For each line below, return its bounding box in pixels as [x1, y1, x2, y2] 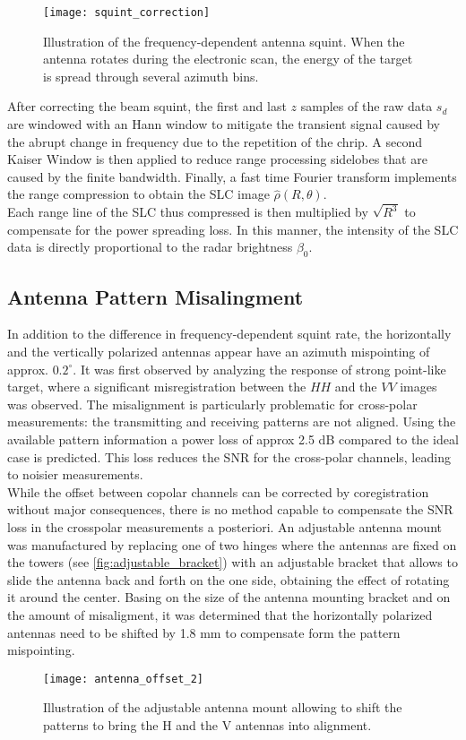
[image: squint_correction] [43, 6, 211, 19]
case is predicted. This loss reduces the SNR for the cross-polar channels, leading [7, 447, 451, 466]
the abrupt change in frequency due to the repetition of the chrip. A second [7, 132, 423, 151]
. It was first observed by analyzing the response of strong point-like [73, 359, 446, 378]
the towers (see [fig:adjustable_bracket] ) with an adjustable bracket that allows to [7, 553, 458, 572]
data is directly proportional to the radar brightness [7, 237, 293, 256]
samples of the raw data [300, 97, 433, 116]
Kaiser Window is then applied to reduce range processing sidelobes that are [7, 150, 427, 168]
